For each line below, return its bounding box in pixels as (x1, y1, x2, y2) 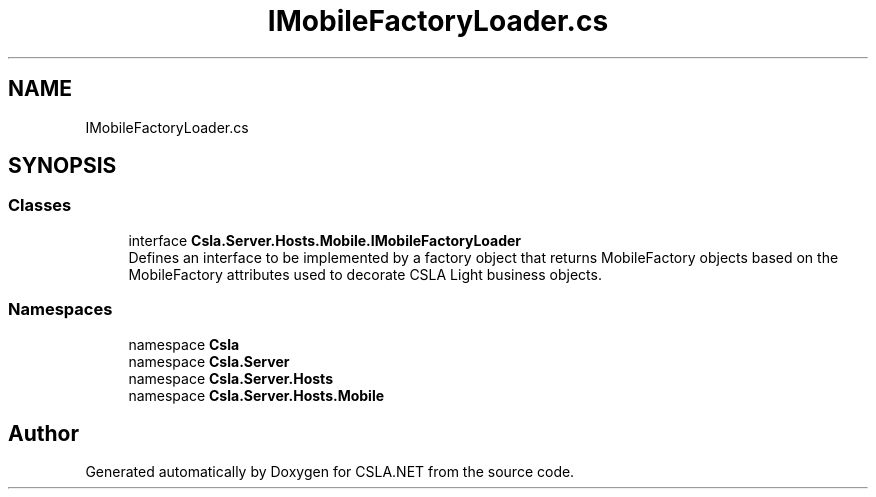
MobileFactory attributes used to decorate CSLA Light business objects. (128, 265, 602, 283)
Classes (8, 195, 72, 216)
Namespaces (8, 299, 113, 320)
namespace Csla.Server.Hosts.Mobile (128, 386, 385, 404)
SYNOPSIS (8, 153, 117, 179)
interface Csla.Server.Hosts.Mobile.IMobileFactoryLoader (128, 231, 522, 249)
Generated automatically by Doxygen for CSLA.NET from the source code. (85, 463, 575, 481)
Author (8, 420, 79, 446)
